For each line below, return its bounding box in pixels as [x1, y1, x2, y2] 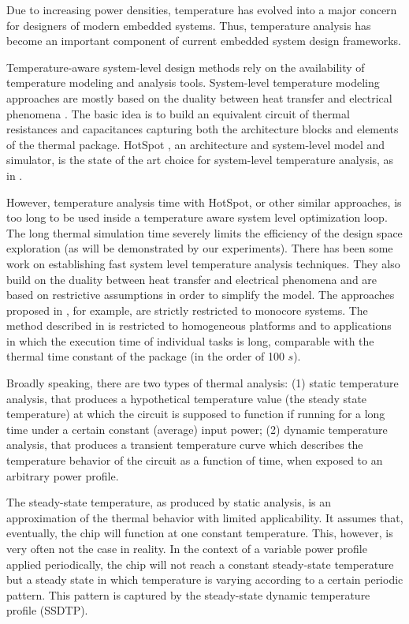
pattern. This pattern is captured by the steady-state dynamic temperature [6, 586, 370, 603]
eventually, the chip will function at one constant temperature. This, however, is [6, 525, 393, 541]
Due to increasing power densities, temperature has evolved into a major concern [6, 2, 397, 17]
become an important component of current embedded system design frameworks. [6, 32, 401, 49]
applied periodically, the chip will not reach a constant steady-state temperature [6, 555, 394, 572]
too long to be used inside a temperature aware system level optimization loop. [6, 209, 388, 226]
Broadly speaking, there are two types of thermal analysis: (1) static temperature [6, 375, 399, 391]
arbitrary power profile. [6, 467, 119, 484]
